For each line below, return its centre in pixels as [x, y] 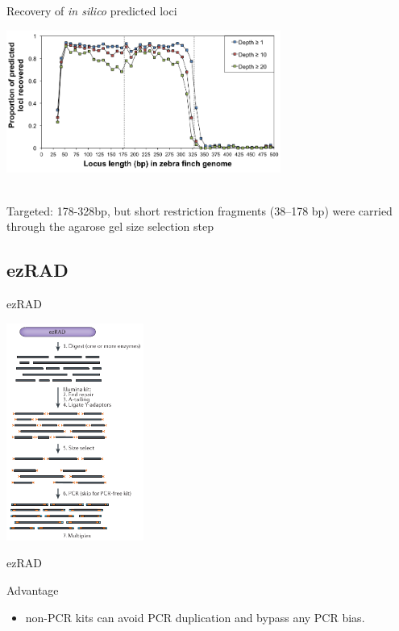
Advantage [33, 590]
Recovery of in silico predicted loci [92, 10]
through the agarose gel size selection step [110, 226]
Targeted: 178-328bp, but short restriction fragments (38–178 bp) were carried [199, 210]
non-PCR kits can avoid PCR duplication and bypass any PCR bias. [195, 617]
